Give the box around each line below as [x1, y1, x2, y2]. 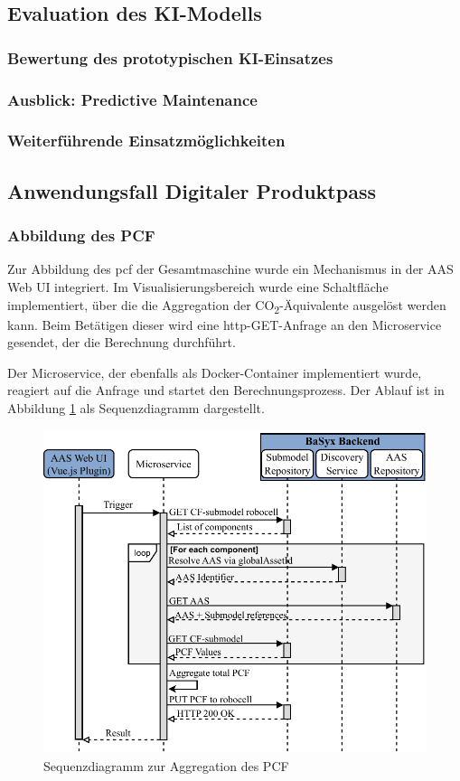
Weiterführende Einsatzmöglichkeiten [7, 129, 286, 152]
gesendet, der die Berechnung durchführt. [7, 333, 236, 352]
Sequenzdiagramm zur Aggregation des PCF [43, 756, 289, 775]
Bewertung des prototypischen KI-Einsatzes [7, 46, 333, 69]
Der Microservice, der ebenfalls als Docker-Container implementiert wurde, [7, 362, 422, 381]
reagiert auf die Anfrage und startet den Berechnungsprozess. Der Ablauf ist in [7, 381, 445, 400]
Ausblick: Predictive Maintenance [7, 88, 258, 110]
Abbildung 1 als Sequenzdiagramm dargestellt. [7, 399, 265, 417]
